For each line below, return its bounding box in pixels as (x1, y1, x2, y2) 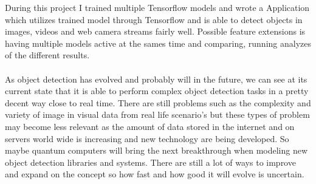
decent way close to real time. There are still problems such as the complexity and (5, 96, 311, 109)
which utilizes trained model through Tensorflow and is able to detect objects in (5, 13, 303, 26)
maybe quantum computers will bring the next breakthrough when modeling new (5, 144, 308, 157)
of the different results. (5, 49, 90, 61)
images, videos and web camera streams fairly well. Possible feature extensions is (5, 25, 306, 38)
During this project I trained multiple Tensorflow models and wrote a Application (5, 1, 310, 13)
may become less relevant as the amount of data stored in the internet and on (5, 120, 295, 132)
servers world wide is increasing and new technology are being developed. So (5, 132, 289, 145)
